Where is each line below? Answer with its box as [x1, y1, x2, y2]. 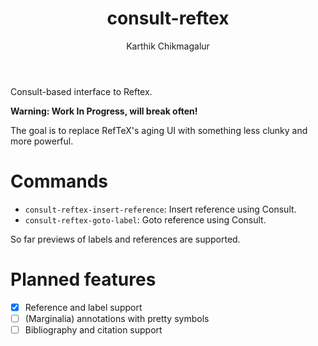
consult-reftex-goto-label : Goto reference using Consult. [24, 213, 267, 226]
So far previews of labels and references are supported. [10, 233, 241, 245]
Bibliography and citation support [24, 323, 163, 336]
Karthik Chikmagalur [126, 40, 210, 52]
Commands [10, 170, 109, 193]
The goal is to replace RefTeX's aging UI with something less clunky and [10, 124, 308, 136]
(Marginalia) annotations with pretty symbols [24, 312, 210, 324]
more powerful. [10, 135, 74, 147]
